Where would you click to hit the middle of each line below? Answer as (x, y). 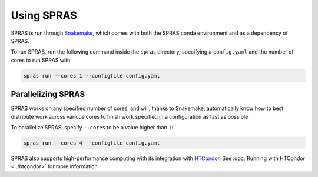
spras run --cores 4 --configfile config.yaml (92, 143)
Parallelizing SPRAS (48, 94)
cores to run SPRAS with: (41, 60)
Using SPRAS (44, 15)
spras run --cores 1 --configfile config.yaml (92, 76)
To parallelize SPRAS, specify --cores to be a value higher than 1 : (92, 127)
